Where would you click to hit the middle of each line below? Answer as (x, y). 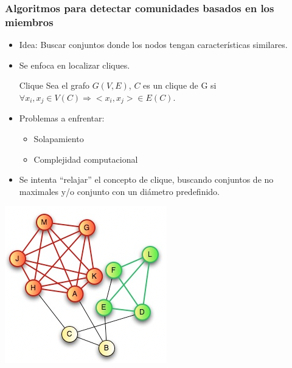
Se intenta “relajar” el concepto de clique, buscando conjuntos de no (146, 179)
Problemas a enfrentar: (62, 118)
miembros (29, 22)
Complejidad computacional (86, 159)
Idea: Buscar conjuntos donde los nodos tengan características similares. (153, 45)
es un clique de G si (180, 85)
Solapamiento (59, 138)
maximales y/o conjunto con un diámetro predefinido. (119, 191)
